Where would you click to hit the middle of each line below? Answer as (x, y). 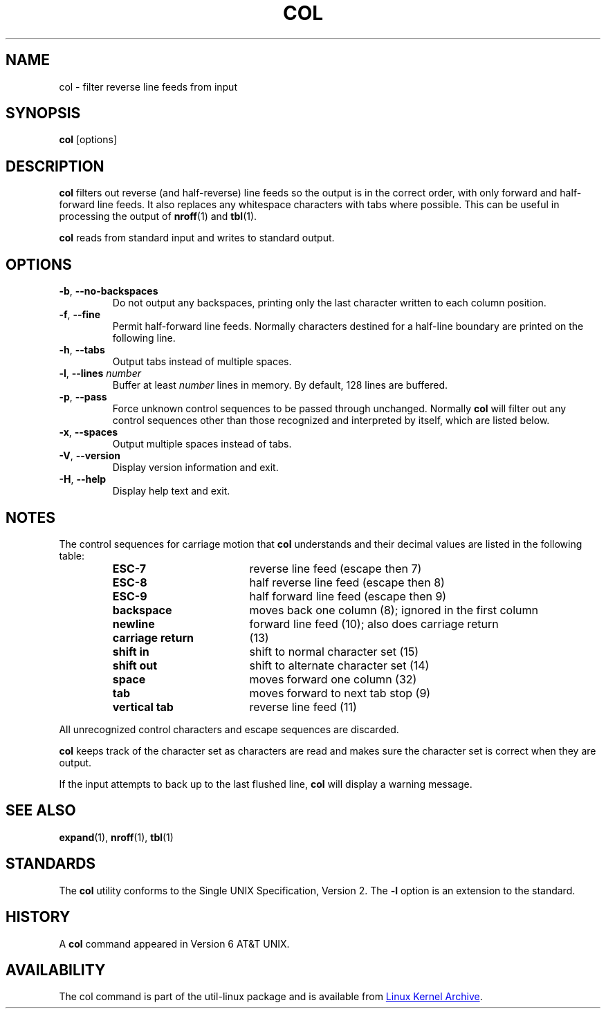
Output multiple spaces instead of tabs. (202, 444)
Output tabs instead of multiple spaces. (202, 362)
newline (134, 624)
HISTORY (38, 917)
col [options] (88, 140)
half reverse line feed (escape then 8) (347, 582)
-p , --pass (83, 397)
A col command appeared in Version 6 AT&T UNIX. (174, 943)
